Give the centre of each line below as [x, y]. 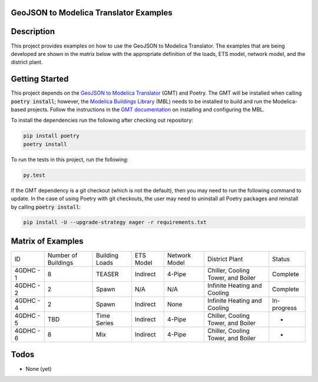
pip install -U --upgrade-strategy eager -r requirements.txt [115, 222]
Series [105, 323]
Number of [62, 255]
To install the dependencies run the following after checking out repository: [102, 120]
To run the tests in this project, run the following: [70, 160]
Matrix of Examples [47, 241]
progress [284, 308]
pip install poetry [51, 136]
